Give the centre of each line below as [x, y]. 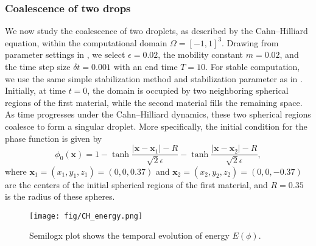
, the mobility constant [201, 54]
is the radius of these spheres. [60, 196]
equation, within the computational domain [86, 42]
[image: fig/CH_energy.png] [86, 216]
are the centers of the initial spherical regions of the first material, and [136, 184]
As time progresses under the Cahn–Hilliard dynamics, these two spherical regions [158, 114]
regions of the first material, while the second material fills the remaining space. [154, 102]
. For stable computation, [253, 66]
